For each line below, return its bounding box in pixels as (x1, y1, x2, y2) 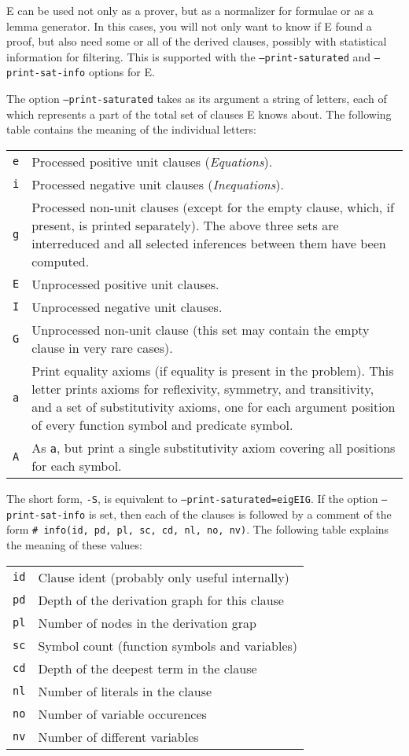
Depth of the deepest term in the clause (38, 659, 257, 677)
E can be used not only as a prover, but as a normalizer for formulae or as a (6, 2, 374, 18)
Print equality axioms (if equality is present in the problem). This (31, 361, 394, 380)
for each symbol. (31, 456, 122, 475)
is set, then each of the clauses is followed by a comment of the (88, 505, 392, 522)
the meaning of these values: (6, 536, 142, 552)
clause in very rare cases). (31, 338, 173, 357)
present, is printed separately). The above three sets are (31, 215, 339, 234)
